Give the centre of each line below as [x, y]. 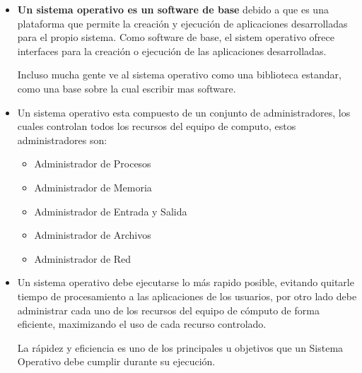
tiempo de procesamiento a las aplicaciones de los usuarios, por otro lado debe [187, 296]
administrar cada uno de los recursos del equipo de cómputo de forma [168, 310]
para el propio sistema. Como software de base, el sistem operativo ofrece [176, 37]
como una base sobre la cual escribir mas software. [127, 88]
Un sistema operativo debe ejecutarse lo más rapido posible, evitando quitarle [186, 282]
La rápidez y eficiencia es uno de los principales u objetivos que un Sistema [180, 347]
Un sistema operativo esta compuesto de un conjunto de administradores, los [184, 112]
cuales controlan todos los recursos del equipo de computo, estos [157, 126]
